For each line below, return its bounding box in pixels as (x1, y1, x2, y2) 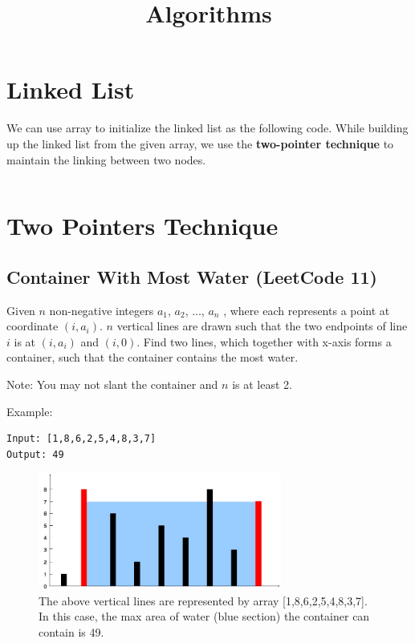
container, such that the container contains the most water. (6, 349, 299, 366)
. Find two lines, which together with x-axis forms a (136, 333, 392, 350)
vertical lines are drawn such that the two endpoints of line (116, 317, 408, 334)
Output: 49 (6, 448, 64, 460)
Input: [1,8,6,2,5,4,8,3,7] (6, 433, 157, 445)
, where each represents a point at (223, 301, 390, 318)
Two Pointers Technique (6, 209, 279, 242)
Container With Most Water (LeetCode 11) (6, 264, 377, 289)
